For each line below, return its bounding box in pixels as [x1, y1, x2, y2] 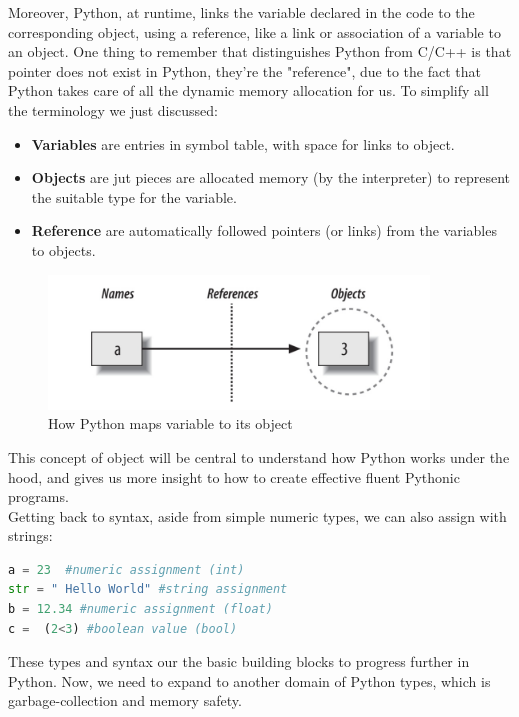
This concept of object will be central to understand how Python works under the [8, 446, 510, 467]
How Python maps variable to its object [48, 413, 293, 434]
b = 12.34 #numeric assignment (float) [8, 602, 273, 617]
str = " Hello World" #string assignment [8, 582, 288, 597]
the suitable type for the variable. [31, 186, 237, 207]
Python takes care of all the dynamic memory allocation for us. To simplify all [8, 80, 489, 101]
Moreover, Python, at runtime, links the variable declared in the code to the [8, 2, 475, 22]
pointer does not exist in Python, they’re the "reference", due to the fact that [8, 60, 481, 81]
